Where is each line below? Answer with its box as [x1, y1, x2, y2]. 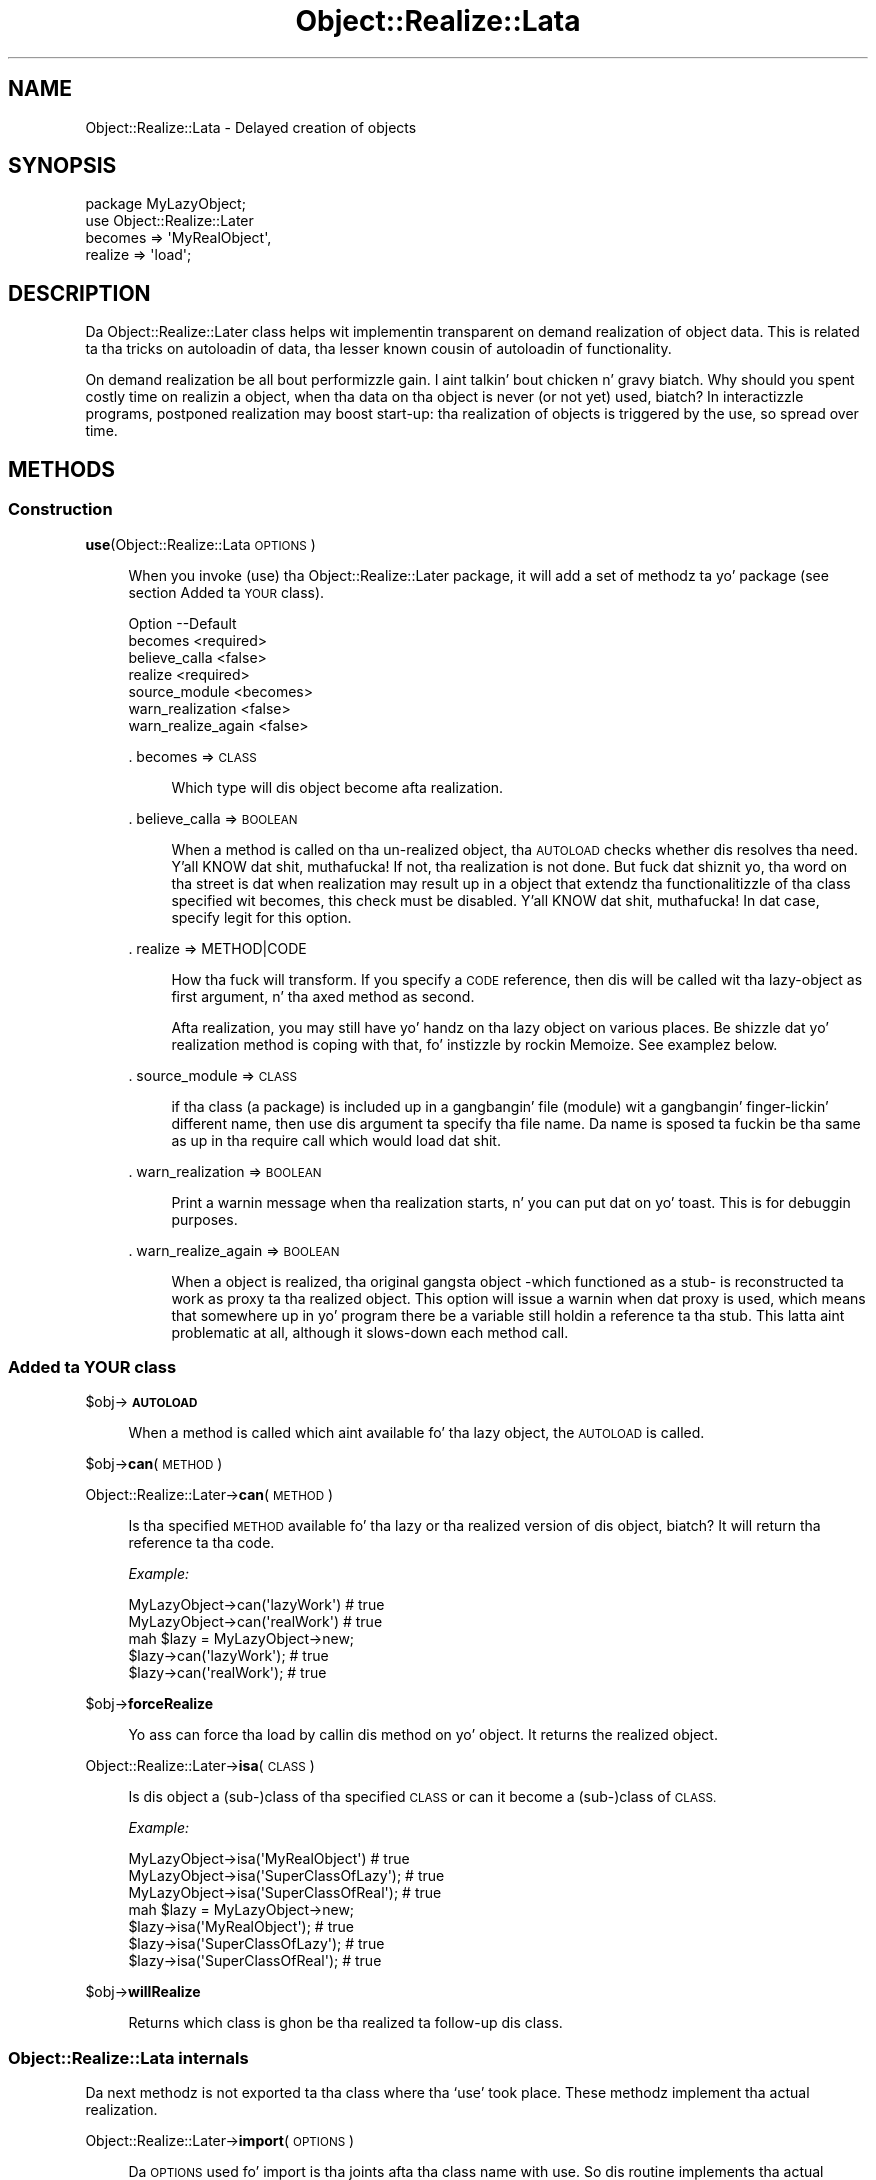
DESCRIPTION [8, 280, 151, 306]
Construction [8, 499, 113, 520]
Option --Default [128, 614, 237, 632]
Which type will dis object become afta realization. [171, 778, 504, 796]
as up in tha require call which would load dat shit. [171, 1131, 501, 1149]
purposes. [171, 1210, 238, 1228]
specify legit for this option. [171, 908, 352, 926]
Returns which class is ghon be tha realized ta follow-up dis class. [128, 2014, 563, 2032]
